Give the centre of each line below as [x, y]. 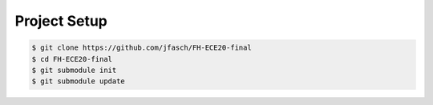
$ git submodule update [79, 81]
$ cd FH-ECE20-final [72, 59]
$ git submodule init [74, 70]
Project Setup [61, 21]
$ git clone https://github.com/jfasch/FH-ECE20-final [142, 48]
